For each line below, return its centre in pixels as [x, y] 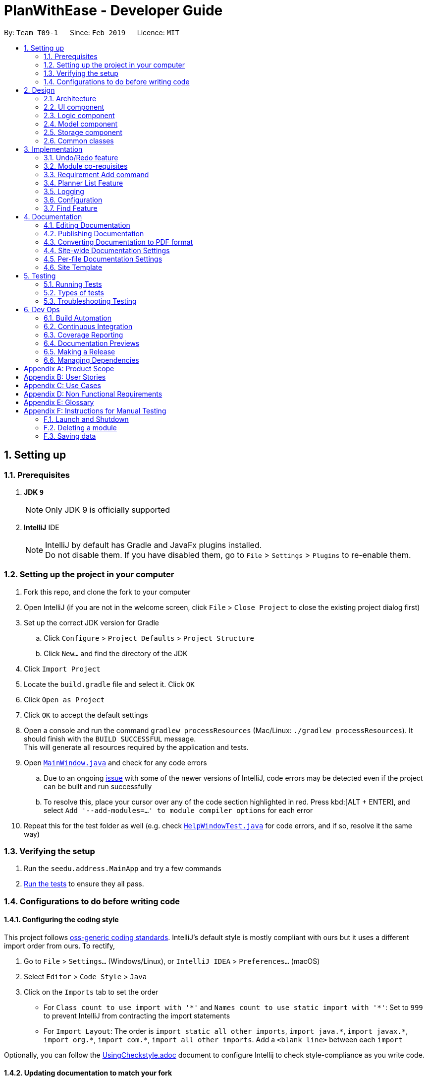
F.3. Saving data [70, 436]
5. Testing [40, 275]
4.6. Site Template [73, 267]
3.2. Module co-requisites [86, 166]
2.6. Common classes [79, 140]
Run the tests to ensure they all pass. [84, 884]
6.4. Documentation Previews [92, 343]
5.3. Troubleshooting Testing [90, 301]
